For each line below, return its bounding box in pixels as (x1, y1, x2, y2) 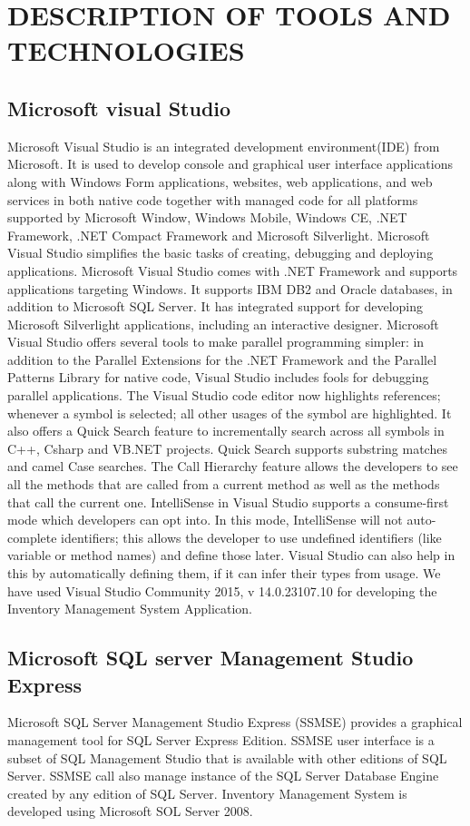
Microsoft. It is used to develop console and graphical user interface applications (7, 154, 454, 173)
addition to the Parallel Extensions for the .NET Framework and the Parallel (7, 349, 437, 369)
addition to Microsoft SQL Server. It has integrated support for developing (7, 297, 424, 316)
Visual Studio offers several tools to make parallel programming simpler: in (7, 332, 425, 351)
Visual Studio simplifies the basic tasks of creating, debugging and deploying (7, 243, 434, 262)
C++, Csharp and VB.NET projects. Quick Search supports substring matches (7, 438, 447, 457)
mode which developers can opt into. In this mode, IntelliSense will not (7, 510, 403, 529)
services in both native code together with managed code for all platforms (7, 190, 418, 209)
